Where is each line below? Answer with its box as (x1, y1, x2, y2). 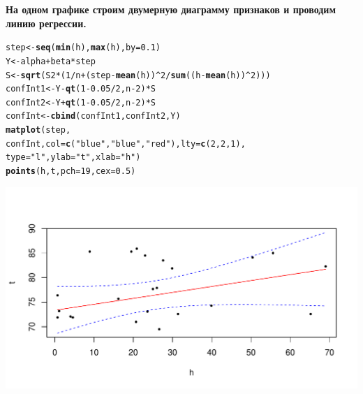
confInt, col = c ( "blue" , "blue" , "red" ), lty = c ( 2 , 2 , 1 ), (6, 138, 246, 149)
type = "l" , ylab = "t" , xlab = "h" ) (6, 152, 141, 163)
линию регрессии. (6, 15, 87, 30)
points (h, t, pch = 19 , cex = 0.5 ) (6, 166, 136, 177)
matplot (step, (6, 125, 71, 136)
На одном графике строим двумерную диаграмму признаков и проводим (6, 2, 336, 16)
